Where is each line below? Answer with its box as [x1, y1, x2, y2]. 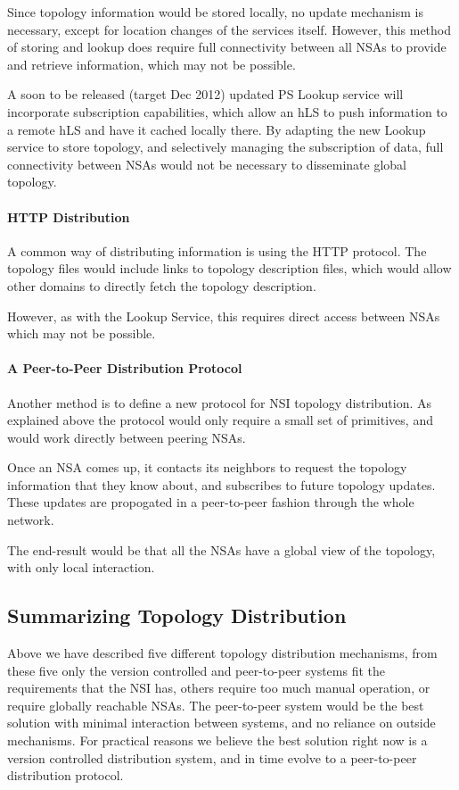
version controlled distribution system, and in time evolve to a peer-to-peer [7, 748, 417, 767]
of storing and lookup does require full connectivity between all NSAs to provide [7, 37, 447, 56]
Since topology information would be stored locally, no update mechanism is [7, 3, 424, 21]
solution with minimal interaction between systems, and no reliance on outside [7, 713, 436, 732]
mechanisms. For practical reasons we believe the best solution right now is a [7, 731, 428, 750]
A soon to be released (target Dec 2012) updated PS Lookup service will [7, 85, 404, 104]
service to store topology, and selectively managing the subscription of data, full [7, 137, 444, 156]
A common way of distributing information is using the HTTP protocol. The [7, 241, 427, 260]
